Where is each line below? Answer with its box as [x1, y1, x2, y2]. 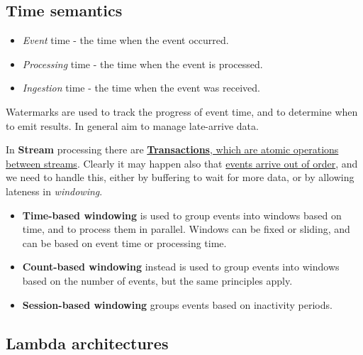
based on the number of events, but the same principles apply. [22, 273, 293, 288]
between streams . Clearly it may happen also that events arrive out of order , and [6, 155, 358, 170]
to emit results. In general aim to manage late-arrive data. [6, 118, 259, 133]
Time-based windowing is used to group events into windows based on [22, 207, 342, 222]
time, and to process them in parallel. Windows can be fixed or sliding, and [22, 222, 350, 236]
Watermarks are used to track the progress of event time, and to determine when [6, 104, 358, 119]
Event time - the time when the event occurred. [22, 33, 229, 48]
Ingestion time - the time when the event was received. [22, 80, 260, 95]
